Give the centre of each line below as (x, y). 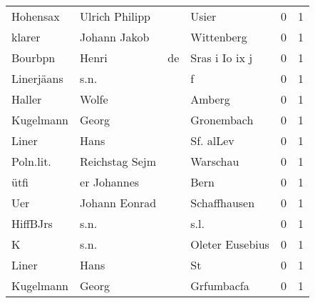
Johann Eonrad (118, 203)
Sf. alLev (212, 140)
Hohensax (36, 16)
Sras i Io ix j (222, 58)
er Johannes (110, 182)
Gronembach (222, 120)
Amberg (210, 99)
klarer (26, 37)
